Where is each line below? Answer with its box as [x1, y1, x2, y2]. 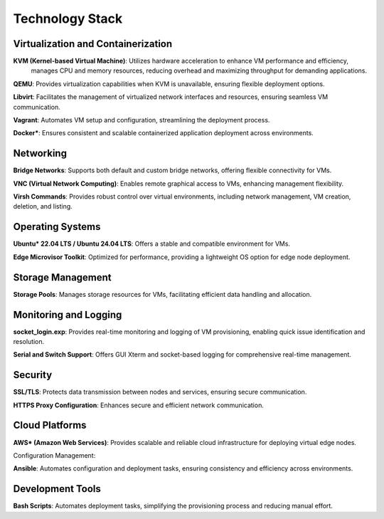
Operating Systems [13, 221, 101, 233]
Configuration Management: [13, 451, 96, 459]
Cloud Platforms [13, 419, 87, 431]
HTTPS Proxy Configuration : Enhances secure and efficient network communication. [13, 401, 265, 409]
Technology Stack [13, 11, 123, 26]
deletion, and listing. [13, 202, 73, 211]
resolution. [13, 337, 45, 345]
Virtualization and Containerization [13, 38, 173, 50]
